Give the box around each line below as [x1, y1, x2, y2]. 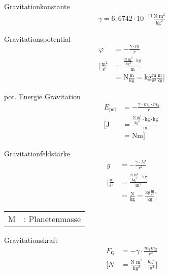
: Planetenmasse [23, 213, 81, 225]
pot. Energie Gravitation [4, 91, 81, 102]
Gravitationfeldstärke [4, 148, 70, 158]
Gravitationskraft [4, 235, 58, 245]
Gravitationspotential [4, 33, 71, 44]
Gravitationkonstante [4, 1, 70, 11]
